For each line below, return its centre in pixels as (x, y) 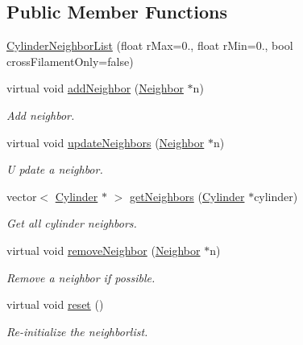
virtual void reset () (55, 304)
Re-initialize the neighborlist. (77, 331)
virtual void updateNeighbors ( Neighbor (106, 142)
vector (22, 196)
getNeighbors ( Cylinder (187, 196)
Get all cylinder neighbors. (72, 223)
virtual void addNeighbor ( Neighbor (95, 88)
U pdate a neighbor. (55, 169)
